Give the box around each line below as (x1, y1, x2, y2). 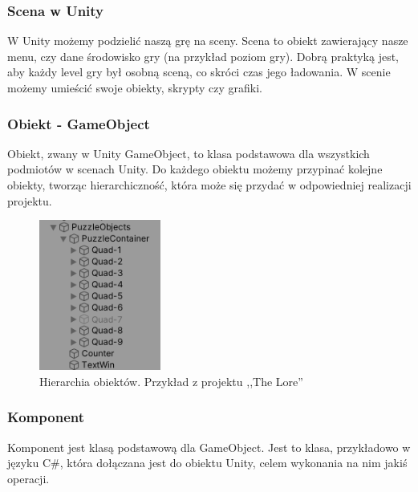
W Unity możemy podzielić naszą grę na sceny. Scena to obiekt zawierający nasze (7, 32, 408, 49)
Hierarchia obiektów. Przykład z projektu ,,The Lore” (39, 372, 303, 389)
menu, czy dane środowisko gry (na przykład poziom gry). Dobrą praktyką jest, (7, 47, 399, 64)
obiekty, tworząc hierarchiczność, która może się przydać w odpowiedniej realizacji (7, 177, 412, 193)
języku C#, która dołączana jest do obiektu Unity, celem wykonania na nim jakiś (7, 454, 408, 471)
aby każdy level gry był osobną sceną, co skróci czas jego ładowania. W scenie (7, 63, 391, 80)
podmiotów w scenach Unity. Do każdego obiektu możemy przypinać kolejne (7, 161, 383, 177)
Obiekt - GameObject (7, 113, 150, 133)
